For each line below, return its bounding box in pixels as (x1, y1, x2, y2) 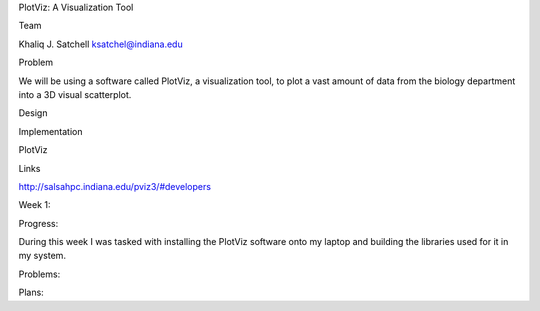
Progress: (18, 217, 59, 229)
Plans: (18, 286, 44, 299)
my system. (18, 250, 67, 262)
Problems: (18, 268, 61, 280)
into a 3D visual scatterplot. (18, 88, 132, 100)
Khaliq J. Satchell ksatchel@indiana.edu (18, 38, 184, 50)
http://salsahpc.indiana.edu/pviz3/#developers (18, 180, 212, 192)
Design (18, 107, 48, 119)
